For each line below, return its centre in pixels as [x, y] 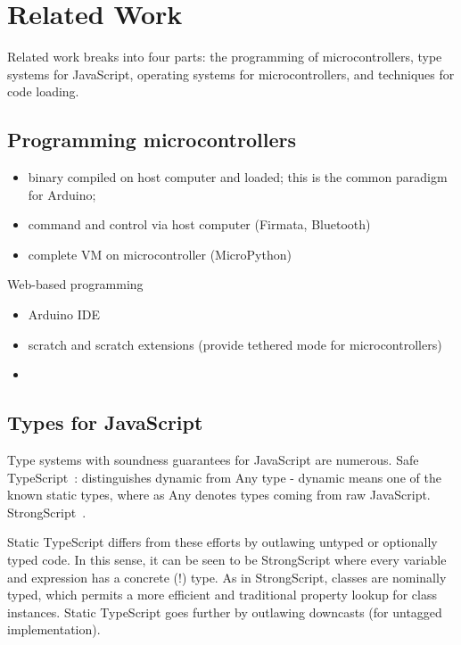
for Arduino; [62, 194]
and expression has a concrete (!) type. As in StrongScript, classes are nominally [227, 577]
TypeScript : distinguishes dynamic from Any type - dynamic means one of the [224, 477]
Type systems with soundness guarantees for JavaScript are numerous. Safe [213, 460]
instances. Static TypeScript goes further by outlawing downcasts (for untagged [225, 612]
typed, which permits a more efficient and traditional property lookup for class [222, 595]
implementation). [54, 629]
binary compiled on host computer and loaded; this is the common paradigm [238, 177]
